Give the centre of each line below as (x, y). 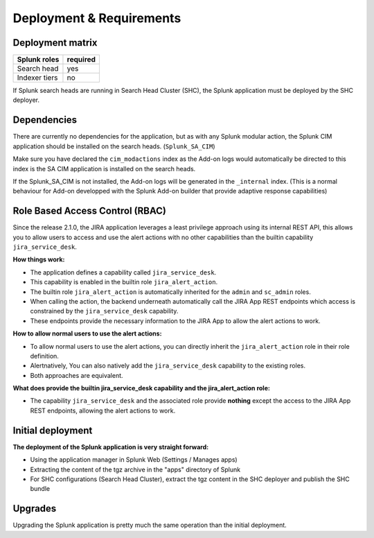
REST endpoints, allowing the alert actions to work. (103, 410)
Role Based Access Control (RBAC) (89, 211)
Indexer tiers (37, 78)
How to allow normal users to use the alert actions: (87, 333)
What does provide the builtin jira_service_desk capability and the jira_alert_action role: (141, 388)
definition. (44, 356)
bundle (40, 489)
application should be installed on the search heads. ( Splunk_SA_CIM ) (114, 146)
